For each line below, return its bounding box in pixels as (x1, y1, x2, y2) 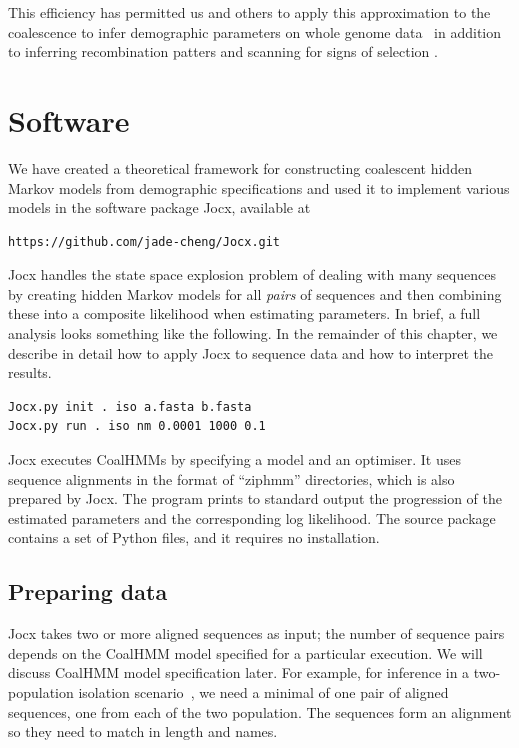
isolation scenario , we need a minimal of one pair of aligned (78, 681, 449, 702)
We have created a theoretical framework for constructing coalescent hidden (8, 157, 472, 178)
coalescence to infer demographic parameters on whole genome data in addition (8, 21, 502, 42)
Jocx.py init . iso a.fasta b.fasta (8, 399, 252, 414)
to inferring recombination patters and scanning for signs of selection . (8, 41, 438, 62)
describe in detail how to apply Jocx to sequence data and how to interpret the (8, 342, 494, 363)
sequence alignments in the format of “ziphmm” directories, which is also (8, 468, 455, 489)
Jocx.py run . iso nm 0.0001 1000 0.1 (8, 419, 266, 434)
